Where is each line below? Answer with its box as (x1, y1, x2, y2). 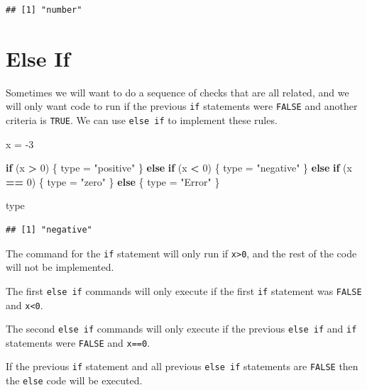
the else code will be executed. (6, 373, 143, 388)
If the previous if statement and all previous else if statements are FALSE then (6, 359, 358, 374)
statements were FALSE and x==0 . (6, 335, 150, 350)
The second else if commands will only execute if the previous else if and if (6, 321, 357, 336)
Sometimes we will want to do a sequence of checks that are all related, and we (6, 84, 349, 99)
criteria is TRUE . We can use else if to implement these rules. (6, 112, 278, 127)
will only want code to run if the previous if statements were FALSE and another (6, 99, 358, 113)
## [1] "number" (6, 5, 82, 15)
